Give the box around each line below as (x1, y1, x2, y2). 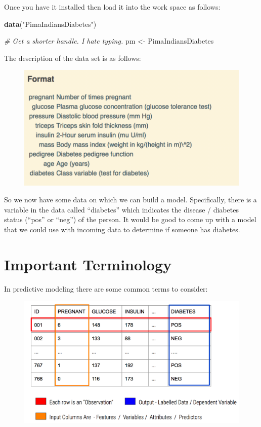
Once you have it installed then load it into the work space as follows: (4, 2, 221, 12)
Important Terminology (4, 254, 172, 274)
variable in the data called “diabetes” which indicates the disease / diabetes (4, 204, 239, 215)
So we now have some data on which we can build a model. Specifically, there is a (4, 194, 257, 205)
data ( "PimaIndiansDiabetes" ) (4, 18, 97, 29)
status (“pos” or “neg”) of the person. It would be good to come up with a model (4, 214, 256, 225)
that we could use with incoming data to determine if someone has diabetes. (4, 224, 240, 234)
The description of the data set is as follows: (4, 52, 141, 63)
